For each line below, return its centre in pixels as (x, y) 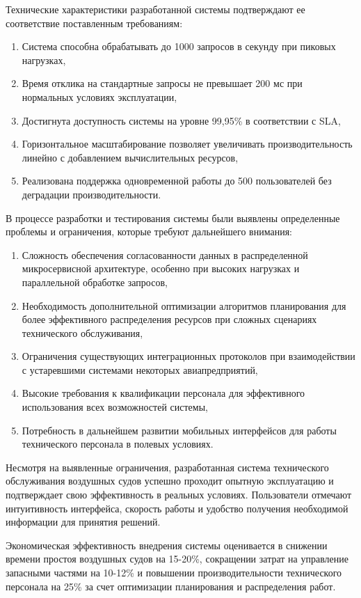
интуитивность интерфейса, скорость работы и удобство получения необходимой (177, 508)
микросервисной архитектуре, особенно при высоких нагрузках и (161, 268)
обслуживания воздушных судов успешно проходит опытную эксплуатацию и (170, 481)
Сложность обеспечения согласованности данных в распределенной (165, 254)
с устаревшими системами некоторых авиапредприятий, (140, 369)
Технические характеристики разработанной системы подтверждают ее (155, 9)
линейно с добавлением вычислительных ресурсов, (130, 157)
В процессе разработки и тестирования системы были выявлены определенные (173, 218)
